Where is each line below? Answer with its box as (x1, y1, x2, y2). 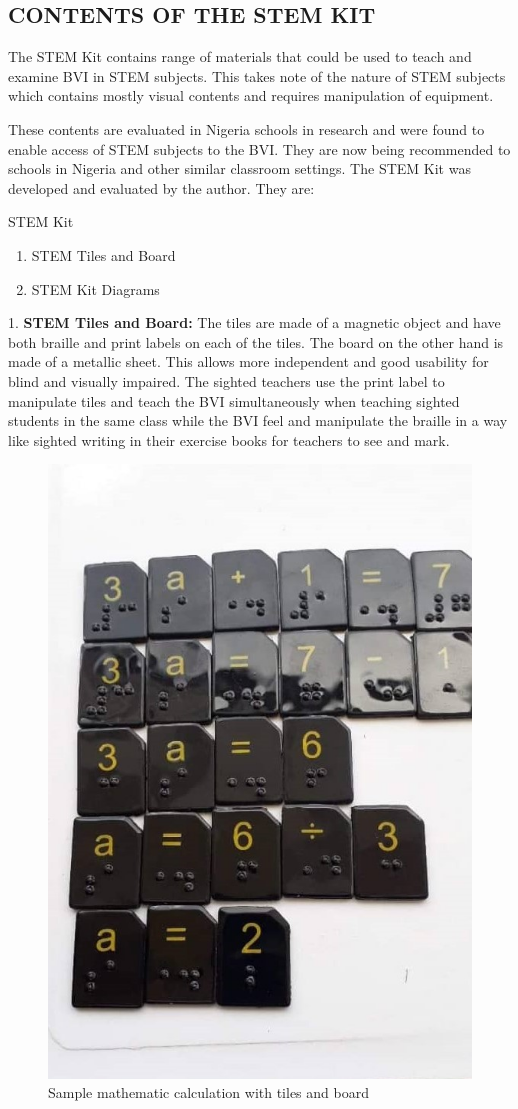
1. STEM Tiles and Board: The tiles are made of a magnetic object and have (8, 312, 501, 333)
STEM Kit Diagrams (31, 278, 160, 299)
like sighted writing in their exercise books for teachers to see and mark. (8, 429, 450, 450)
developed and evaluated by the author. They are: (8, 177, 315, 198)
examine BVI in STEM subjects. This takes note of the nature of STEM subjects (8, 65, 506, 86)
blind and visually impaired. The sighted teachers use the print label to (8, 370, 445, 391)
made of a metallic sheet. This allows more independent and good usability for (8, 351, 489, 372)
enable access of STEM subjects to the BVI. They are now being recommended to (8, 138, 511, 159)
